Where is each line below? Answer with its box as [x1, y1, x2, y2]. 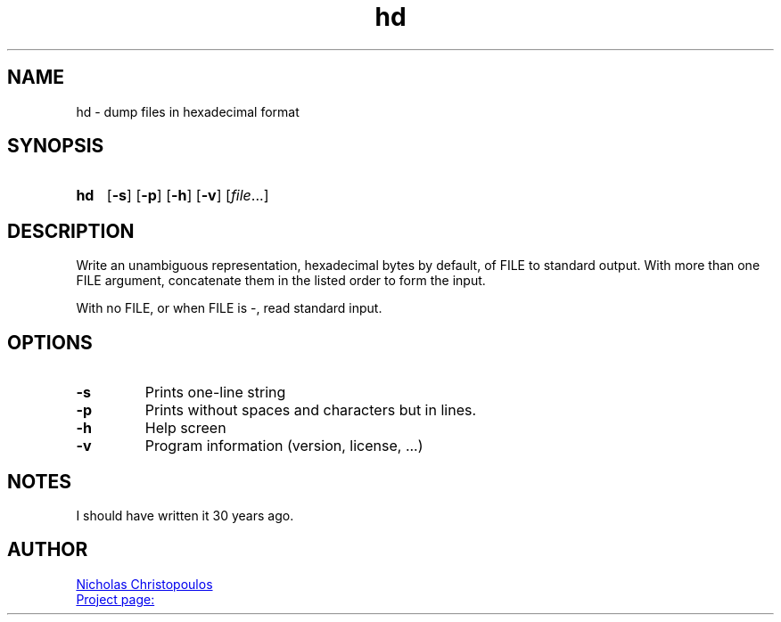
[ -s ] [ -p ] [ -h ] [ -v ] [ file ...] [106, 186, 269, 205]
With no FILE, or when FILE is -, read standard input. [76, 300, 382, 316]
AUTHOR [7, 538, 88, 561]
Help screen [144, 419, 226, 438]
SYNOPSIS [7, 135, 104, 158]
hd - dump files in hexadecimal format [76, 103, 300, 119]
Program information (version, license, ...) [144, 437, 423, 455]
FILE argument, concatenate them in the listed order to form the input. [76, 273, 486, 289]
